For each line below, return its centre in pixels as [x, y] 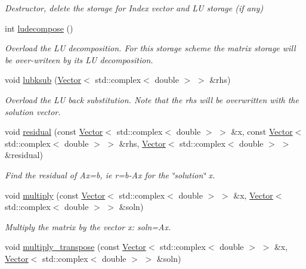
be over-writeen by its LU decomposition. [79, 59]
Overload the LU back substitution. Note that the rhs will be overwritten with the [152, 99]
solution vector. [33, 111]
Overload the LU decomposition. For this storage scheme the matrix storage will [150, 48]
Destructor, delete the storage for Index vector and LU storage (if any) [134, 8]
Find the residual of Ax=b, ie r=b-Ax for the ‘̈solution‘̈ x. [110, 174]
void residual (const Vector [54, 132]
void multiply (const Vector [55, 195]
